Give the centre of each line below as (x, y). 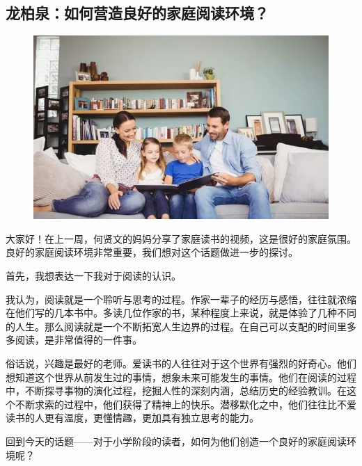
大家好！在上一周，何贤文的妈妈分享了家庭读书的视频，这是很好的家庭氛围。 (181, 238)
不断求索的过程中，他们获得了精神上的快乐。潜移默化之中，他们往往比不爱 (186, 404)
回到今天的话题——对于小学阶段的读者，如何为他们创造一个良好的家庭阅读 (176, 441)
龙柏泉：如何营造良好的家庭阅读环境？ (137, 13)
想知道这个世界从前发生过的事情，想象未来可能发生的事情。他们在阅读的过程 (181, 377)
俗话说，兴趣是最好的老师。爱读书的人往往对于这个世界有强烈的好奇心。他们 (181, 363)
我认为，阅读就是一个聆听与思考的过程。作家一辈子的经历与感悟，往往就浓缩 (181, 299)
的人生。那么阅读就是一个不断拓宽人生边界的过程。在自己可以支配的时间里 (176, 326)
